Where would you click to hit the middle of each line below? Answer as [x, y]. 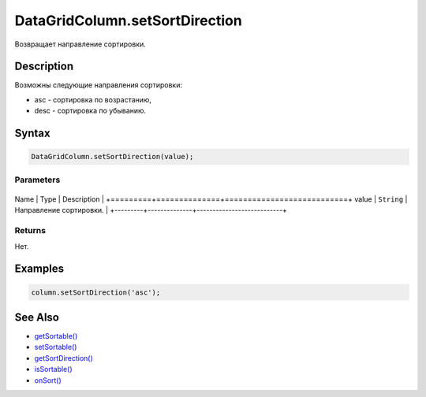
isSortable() [53, 369]
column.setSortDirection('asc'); [96, 292]
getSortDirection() [64, 358]
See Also [37, 317]
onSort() [48, 380]
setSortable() [56, 347]
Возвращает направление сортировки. [80, 44]
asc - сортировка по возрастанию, [93, 99]
